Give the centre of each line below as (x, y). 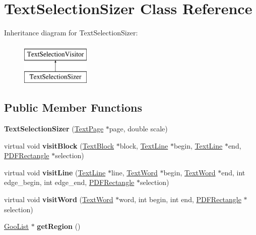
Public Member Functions (73, 107)
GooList (16, 226)
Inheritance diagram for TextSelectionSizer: (71, 33)
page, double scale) (138, 129)
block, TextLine (144, 145)
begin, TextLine (198, 145)
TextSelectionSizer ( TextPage (54, 129)
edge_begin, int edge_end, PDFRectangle (69, 182)
